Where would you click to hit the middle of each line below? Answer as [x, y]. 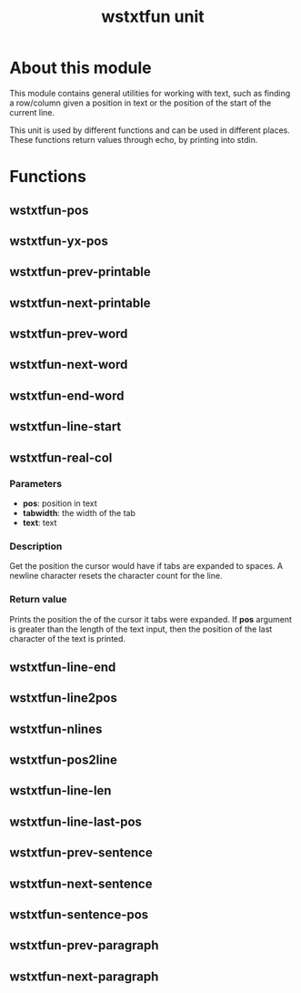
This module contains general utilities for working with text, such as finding [150, 93]
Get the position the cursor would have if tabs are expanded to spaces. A [146, 566]
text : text [40, 522]
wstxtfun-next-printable [80, 303]
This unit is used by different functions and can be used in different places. [150, 130]
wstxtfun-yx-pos [59, 241]
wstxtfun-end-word [67, 395]
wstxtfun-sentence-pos [79, 915]
